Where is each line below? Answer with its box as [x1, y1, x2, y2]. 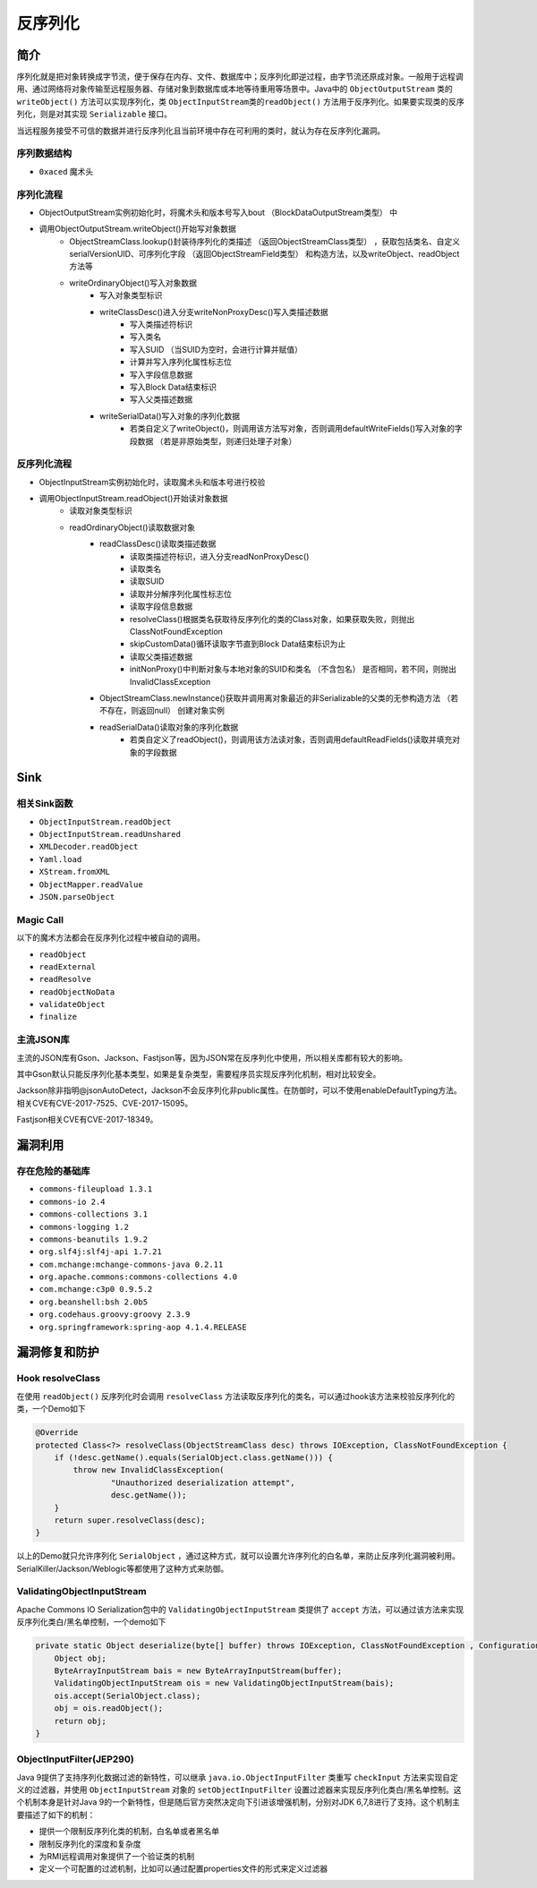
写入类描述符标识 [130, 319, 192, 330]
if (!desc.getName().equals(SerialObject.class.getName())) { [54, 1452, 333, 1463]
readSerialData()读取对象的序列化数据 [99, 722, 239, 732]
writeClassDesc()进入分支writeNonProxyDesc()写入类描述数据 [99, 306, 328, 317]
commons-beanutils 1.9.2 [38, 1234, 148, 1244]
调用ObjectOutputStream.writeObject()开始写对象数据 [38, 224, 236, 235]
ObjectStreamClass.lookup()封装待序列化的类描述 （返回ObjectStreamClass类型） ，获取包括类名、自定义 [69, 235, 461, 246]
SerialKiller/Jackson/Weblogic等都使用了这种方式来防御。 [16, 1563, 229, 1574]
